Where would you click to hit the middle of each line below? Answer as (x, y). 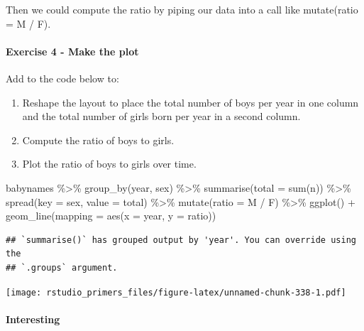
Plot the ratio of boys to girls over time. (109, 164)
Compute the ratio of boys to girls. (98, 140)
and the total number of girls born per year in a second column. (161, 116)
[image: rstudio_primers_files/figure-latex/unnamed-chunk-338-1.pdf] (176, 292)
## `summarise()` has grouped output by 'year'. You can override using (181, 240)
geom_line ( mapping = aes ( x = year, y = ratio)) (111, 216)
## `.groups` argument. (62, 267)
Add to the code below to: (62, 78)
